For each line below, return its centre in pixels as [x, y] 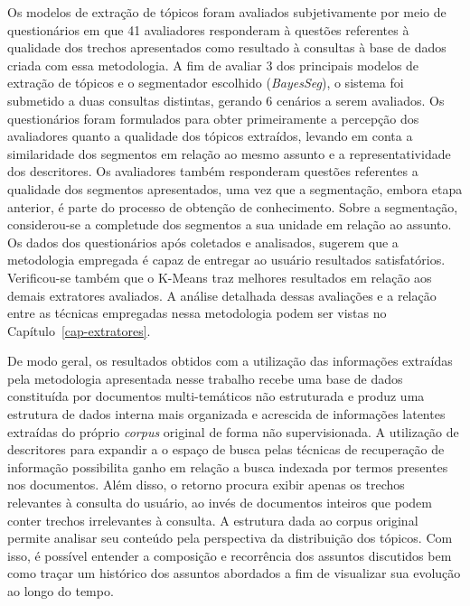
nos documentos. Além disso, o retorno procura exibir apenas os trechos [206, 485]
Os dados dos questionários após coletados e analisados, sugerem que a [203, 242]
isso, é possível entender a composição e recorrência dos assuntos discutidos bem [230, 555]
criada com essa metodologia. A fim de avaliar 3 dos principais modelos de [213, 65]
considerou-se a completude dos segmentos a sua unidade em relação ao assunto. [230, 224]
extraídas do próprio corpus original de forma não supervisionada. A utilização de [233, 431]
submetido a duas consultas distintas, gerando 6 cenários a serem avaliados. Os [226, 100]
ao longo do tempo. [61, 591]
